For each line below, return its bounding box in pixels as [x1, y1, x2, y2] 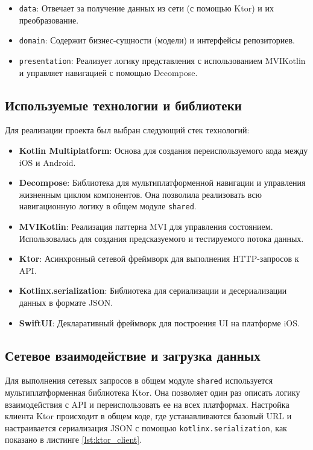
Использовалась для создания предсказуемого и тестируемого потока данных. [19, 232, 304, 244]
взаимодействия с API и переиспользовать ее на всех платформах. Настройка [5, 398, 289, 410]
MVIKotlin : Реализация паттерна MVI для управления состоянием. [19, 220, 273, 232]
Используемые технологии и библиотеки [5, 95, 242, 114]
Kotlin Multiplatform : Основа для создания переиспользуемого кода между [19, 144, 308, 156]
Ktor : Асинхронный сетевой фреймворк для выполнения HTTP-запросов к [19, 252, 299, 265]
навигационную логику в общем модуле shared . [19, 200, 197, 212]
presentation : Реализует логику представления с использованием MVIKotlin [19, 54, 306, 66]
